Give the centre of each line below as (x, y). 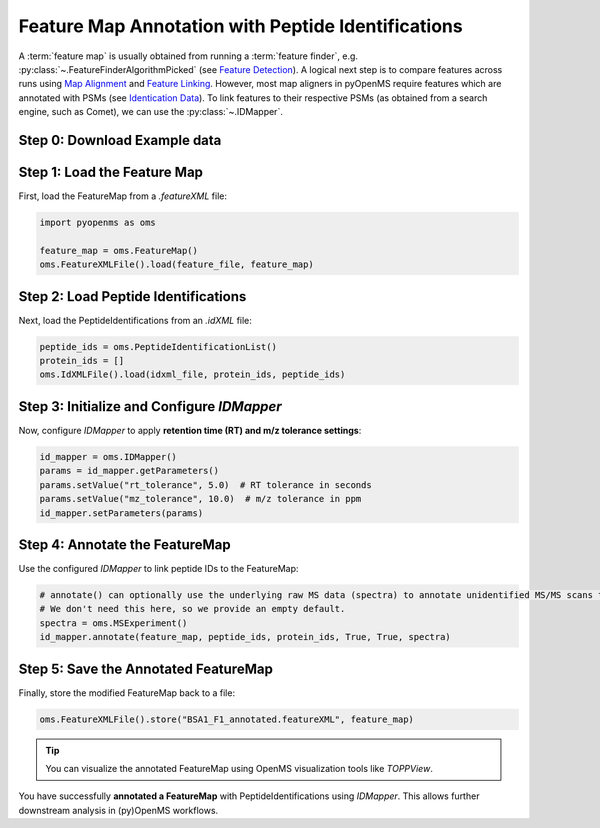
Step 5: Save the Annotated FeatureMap (146, 668)
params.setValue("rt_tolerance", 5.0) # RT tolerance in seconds (205, 484)
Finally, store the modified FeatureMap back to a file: (126, 692)
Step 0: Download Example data (120, 140)
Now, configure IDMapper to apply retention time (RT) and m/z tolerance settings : (190, 430)
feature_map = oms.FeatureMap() (119, 250)
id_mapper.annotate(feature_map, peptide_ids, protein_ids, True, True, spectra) (245, 637)
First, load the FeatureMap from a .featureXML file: (122, 196)
